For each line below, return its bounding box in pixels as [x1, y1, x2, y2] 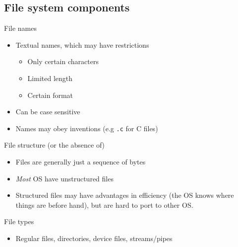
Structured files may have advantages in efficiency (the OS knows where [15, 190, 234, 200]
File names [4, 23, 37, 33]
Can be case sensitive [15, 106, 80, 117]
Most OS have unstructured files [15, 173, 114, 183]
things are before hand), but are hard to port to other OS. [15, 199, 193, 210]
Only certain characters [27, 56, 99, 67]
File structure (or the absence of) [4, 140, 105, 150]
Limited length [27, 73, 73, 83]
